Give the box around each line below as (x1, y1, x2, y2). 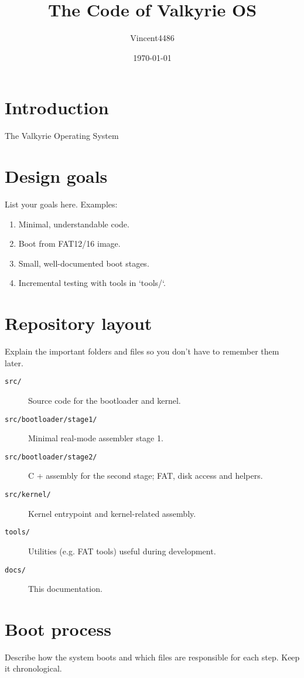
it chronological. (5, 662, 62, 674)
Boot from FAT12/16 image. (18, 237, 121, 250)
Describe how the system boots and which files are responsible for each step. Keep (5, 650, 300, 663)
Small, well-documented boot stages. (18, 257, 149, 269)
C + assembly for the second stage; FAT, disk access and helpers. (28, 469, 263, 482)
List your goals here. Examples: (5, 197, 118, 210)
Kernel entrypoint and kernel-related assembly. (28, 507, 196, 519)
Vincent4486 (130, 32, 175, 44)
